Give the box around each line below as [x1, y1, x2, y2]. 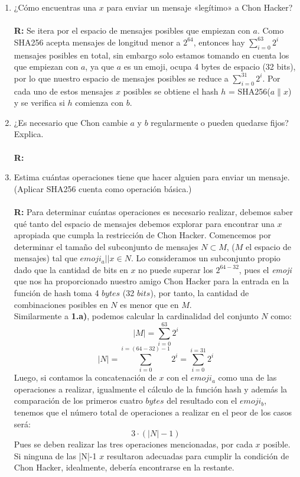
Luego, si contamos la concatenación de [14, 371, 156, 384]
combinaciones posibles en [14, 298, 108, 310]
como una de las [218, 371, 277, 384]
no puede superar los [138, 263, 213, 275]
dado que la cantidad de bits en [14, 263, 128, 275]
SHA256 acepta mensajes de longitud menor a [14, 35, 181, 48]
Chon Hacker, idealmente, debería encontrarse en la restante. [14, 461, 234, 473]
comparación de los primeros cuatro [14, 394, 143, 407]
